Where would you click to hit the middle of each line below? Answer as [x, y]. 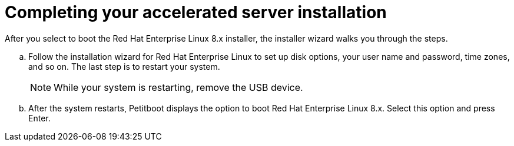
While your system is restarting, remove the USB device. [178, 87]
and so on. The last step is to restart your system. [124, 66]
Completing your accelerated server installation [196, 12]
